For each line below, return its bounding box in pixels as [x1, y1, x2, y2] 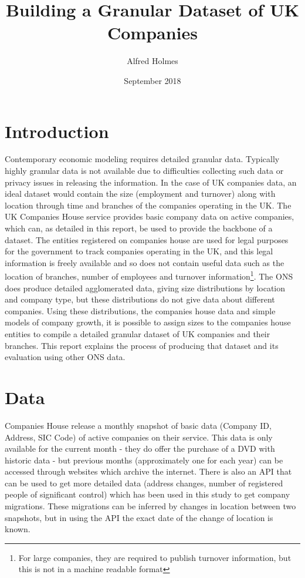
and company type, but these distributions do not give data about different [5, 293, 275, 305]
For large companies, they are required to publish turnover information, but [18, 551, 292, 563]
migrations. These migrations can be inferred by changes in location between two [5, 500, 296, 512]
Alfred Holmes [127, 55, 178, 67]
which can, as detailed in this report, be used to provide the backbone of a [5, 222, 273, 234]
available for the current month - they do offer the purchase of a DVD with [5, 442, 275, 455]
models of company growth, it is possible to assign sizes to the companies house [5, 316, 291, 328]
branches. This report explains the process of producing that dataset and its [5, 339, 279, 351]
